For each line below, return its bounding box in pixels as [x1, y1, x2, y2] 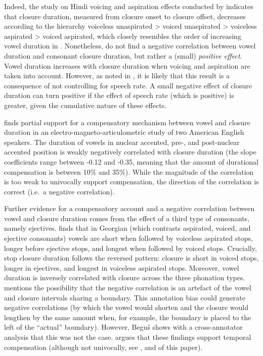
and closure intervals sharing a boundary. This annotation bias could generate [4, 292, 246, 302]
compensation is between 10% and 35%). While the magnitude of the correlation [4, 166, 254, 177]
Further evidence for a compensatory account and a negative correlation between [4, 203, 255, 214]
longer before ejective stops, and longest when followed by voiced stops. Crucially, [4, 242, 257, 253]
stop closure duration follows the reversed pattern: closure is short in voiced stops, [4, 252, 259, 263]
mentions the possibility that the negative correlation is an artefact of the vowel [4, 282, 251, 293]
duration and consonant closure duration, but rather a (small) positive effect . [4, 50, 242, 61]
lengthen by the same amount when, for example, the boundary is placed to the [4, 312, 251, 322]
